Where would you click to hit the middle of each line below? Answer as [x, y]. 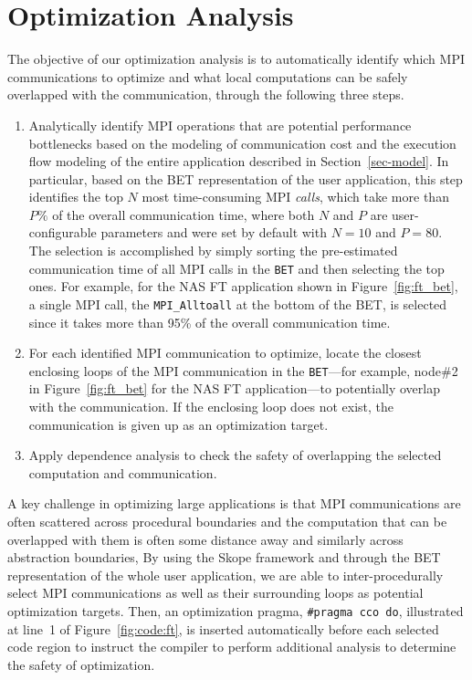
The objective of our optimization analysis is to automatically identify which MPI [236, 59]
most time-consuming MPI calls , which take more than [295, 197]
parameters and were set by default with [214, 232]
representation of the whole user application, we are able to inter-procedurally [226, 575]
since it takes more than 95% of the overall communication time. [210, 322]
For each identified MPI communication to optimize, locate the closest [225, 353]
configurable [63, 232]
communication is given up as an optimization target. [178, 424]
